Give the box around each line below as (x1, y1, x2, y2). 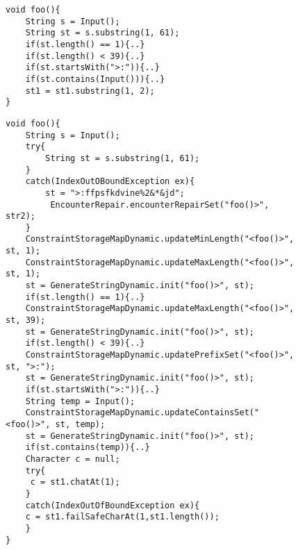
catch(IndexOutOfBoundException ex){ (25, 500, 200, 510)
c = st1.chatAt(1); (30, 477, 120, 487)
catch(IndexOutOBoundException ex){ (25, 176, 195, 187)
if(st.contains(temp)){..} (25, 442, 150, 453)
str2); (6, 211, 35, 222)
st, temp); (55, 419, 106, 429)
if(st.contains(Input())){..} (25, 74, 165, 84)
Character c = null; (25, 453, 120, 464)
